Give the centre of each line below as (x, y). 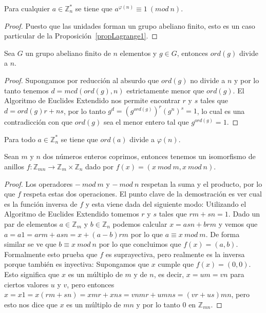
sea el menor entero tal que (146, 122)
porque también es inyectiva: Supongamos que (77, 264)
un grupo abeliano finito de (68, 53)
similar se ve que (30, 244)
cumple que (176, 264)
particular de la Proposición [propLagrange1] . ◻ (81, 36)
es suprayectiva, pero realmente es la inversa (175, 254)
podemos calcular (140, 224)
